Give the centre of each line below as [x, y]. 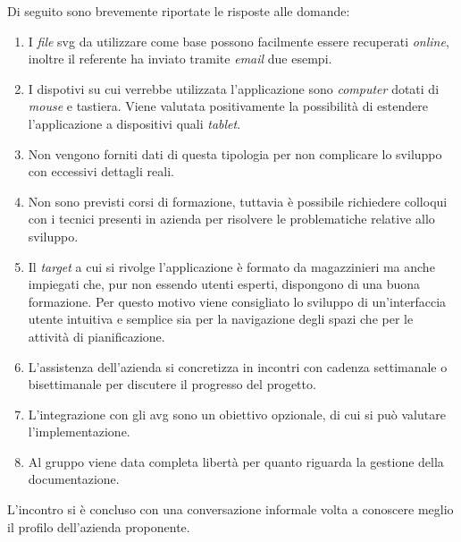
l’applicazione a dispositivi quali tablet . [134, 123]
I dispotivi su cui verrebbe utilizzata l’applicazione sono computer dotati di [234, 88]
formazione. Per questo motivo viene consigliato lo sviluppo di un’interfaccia [237, 301]
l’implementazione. [79, 432]
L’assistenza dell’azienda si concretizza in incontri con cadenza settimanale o [238, 366]
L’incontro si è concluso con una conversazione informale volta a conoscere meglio [230, 509]
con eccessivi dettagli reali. [101, 171]
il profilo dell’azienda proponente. [99, 526]
